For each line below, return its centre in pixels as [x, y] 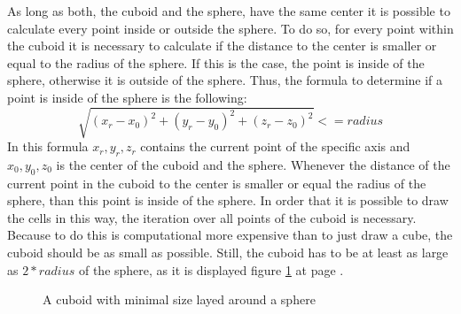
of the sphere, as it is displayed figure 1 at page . [211, 269]
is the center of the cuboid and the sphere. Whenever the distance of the [253, 164]
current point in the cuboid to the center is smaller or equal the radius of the [217, 183]
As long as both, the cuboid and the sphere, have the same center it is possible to [229, 11]
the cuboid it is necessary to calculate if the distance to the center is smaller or [222, 46]
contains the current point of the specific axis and [275, 146]
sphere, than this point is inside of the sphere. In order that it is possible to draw [228, 200]
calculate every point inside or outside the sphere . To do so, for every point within [230, 28]
